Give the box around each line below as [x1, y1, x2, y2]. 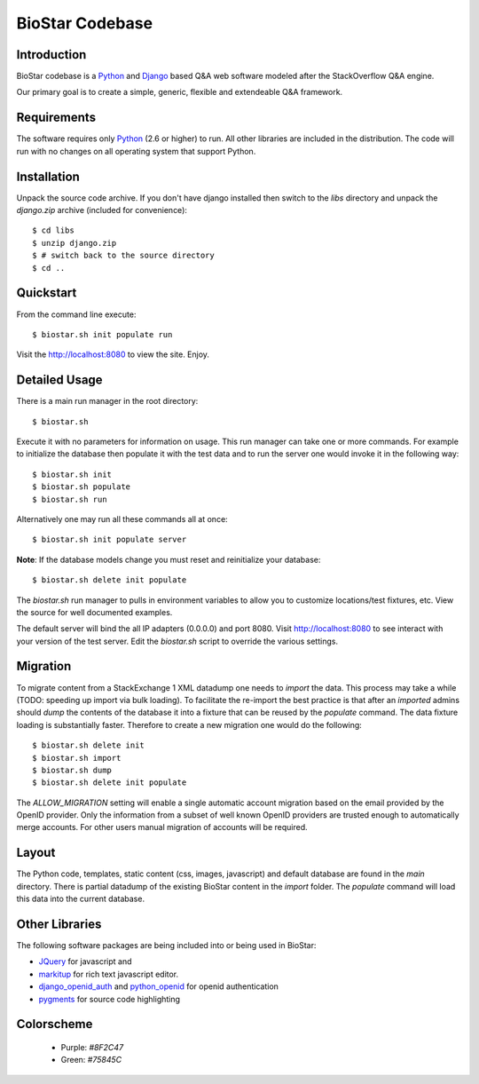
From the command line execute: [16, 309, 137, 320]
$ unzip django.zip [32, 238, 117, 248]
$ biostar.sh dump [32, 764, 113, 775]
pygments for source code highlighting [38, 993, 181, 1004]
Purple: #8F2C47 [60, 1042, 124, 1053]
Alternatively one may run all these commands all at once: [16, 513, 228, 524]
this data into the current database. [16, 893, 145, 905]
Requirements [16, 110, 97, 125]
